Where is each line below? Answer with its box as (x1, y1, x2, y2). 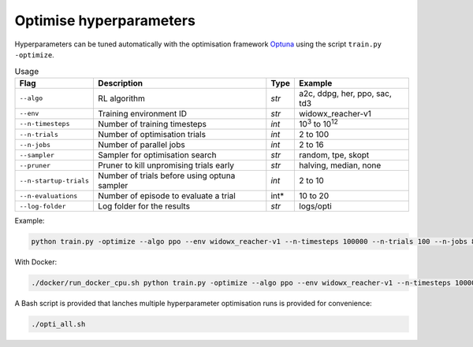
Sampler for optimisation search (98, 150, 217, 161)
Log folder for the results (98, 201, 191, 212)
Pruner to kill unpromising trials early (98, 160, 234, 171)
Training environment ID (98, 108, 188, 119)
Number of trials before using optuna (98, 170, 236, 181)
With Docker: (14, 257, 58, 267)
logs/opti (299, 201, 333, 212)
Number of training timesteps (98, 118, 207, 129)
